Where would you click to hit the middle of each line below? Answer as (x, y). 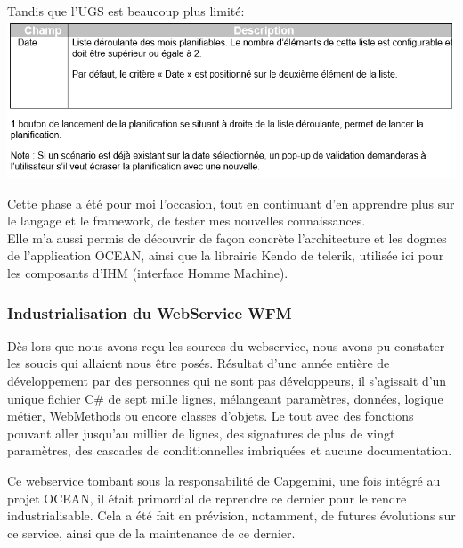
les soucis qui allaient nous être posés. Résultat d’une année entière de (199, 363)
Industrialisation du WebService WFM (150, 312)
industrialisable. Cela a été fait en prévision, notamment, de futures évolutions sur (231, 515)
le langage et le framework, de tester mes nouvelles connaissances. (187, 221)
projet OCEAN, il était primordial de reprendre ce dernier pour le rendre (207, 498)
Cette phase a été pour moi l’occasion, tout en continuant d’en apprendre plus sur (231, 203)
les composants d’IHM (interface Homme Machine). (148, 273)
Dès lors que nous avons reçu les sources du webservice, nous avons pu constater (226, 345)
